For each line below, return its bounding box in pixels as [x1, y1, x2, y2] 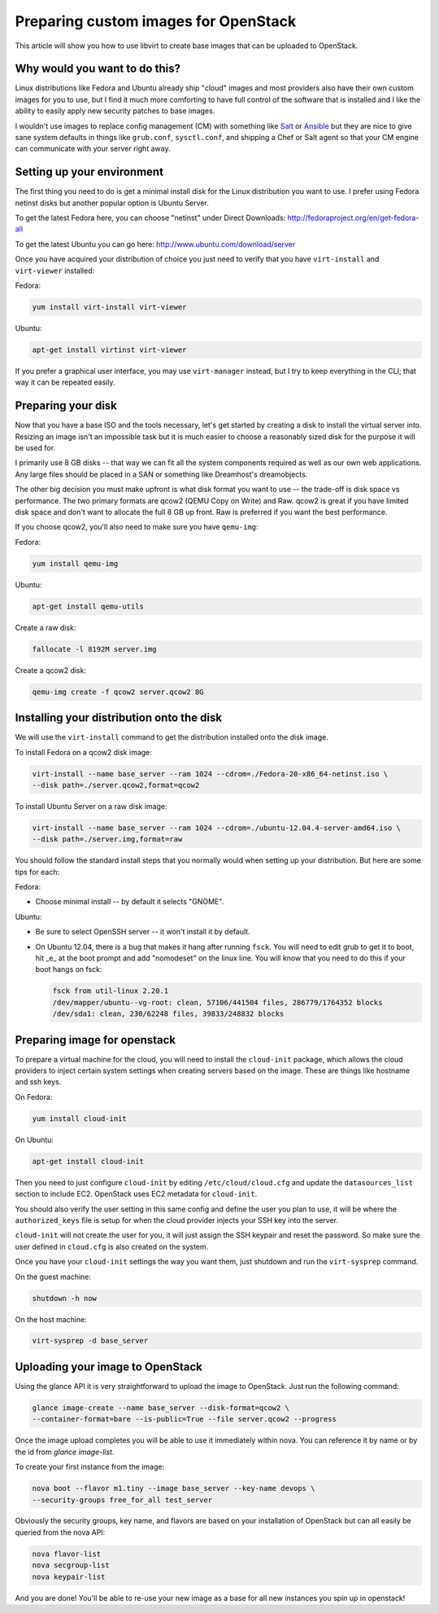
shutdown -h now [32, 1294, 98, 1303]
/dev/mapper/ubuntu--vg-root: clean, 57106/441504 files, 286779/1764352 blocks [52, 998, 383, 1007]
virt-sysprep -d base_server [32, 1336, 149, 1346]
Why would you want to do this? [15, 62, 180, 76]
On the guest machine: [15, 1272, 92, 1281]
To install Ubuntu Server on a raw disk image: [15, 801, 167, 811]
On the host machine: [15, 1314, 87, 1324]
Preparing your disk [15, 399, 118, 413]
